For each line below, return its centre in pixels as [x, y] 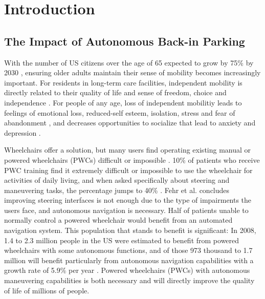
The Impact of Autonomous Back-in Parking [125, 41]
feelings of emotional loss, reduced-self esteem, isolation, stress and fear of [120, 112]
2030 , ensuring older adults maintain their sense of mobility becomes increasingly [132, 72]
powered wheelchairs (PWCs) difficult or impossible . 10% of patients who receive [132, 159]
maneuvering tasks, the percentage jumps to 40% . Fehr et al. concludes [117, 190]
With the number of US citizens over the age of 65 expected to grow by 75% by [129, 62]
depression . [23, 132]
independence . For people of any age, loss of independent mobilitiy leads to [123, 102]
